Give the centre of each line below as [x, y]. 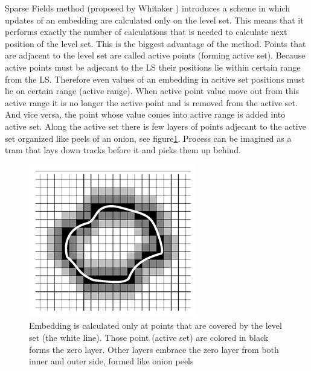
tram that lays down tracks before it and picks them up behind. [123, 150]
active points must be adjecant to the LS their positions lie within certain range [153, 67]
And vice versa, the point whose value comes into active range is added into [145, 114]
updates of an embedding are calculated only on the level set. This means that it [154, 20]
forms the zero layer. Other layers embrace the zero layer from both [154, 349]
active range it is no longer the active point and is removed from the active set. [151, 102]
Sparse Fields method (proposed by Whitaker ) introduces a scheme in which [148, 8]
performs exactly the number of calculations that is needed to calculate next [146, 32]
